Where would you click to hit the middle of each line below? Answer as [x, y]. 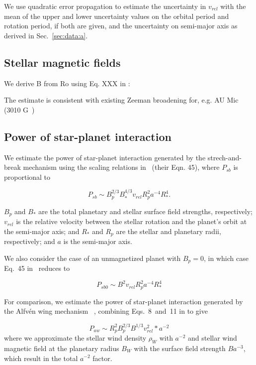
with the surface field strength [180, 348]
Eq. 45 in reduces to [37, 268]
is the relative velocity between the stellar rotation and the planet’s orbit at [131, 221]
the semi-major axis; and [42, 231]
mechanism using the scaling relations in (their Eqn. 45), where [121, 167]
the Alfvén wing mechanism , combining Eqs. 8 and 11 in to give [106, 311]
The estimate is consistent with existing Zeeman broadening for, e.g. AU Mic [121, 100]
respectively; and [30, 241]
